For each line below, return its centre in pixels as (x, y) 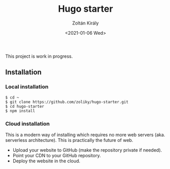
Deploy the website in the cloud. (46, 161)
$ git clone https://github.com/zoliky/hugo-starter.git (67, 102)
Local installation (27, 87)
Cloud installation (27, 124)
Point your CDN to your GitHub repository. (56, 155)
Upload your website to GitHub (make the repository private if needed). (87, 150)
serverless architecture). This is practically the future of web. (69, 140)
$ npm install (20, 111)
